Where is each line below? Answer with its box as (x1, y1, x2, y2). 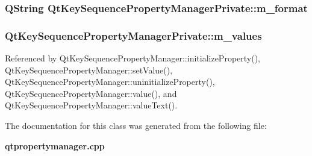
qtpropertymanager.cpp (5, 139, 105, 152)
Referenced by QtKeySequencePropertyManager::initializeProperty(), (5, 52, 260, 64)
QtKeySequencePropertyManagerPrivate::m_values (5, 28, 262, 43)
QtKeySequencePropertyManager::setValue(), (5, 63, 173, 76)
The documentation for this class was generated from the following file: (5, 119, 267, 132)
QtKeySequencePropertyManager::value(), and (5, 87, 177, 99)
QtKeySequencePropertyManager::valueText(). (5, 99, 178, 111)
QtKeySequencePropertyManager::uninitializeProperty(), (5, 75, 215, 88)
